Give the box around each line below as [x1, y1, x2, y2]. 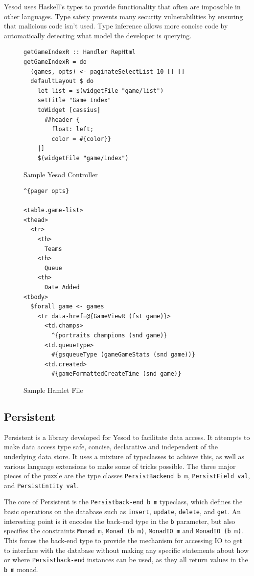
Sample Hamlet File [23, 384, 83, 395]
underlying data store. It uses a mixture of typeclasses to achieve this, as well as [4, 451, 245, 461]
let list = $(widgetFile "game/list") [37, 87, 164, 94]
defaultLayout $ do [30, 78, 94, 85]
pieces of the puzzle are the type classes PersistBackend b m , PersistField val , [4, 470, 250, 481]
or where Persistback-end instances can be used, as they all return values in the [4, 554, 248, 565]
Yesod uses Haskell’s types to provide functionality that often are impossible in [4, 1, 241, 11]
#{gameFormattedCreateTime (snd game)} [51, 370, 182, 378]
